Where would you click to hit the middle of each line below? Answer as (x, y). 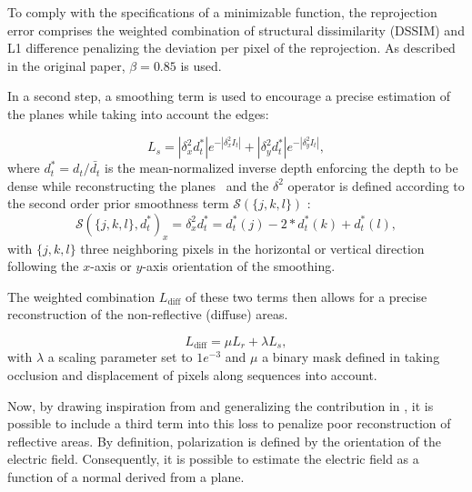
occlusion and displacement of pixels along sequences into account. (192, 375)
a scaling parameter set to (120, 357)
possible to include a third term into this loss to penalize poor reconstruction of (229, 423)
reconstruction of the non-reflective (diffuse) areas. (148, 314)
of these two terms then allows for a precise (306, 296)
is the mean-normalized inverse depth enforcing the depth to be (281, 168)
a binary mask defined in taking (351, 357)
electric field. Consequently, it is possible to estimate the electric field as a (213, 459)
